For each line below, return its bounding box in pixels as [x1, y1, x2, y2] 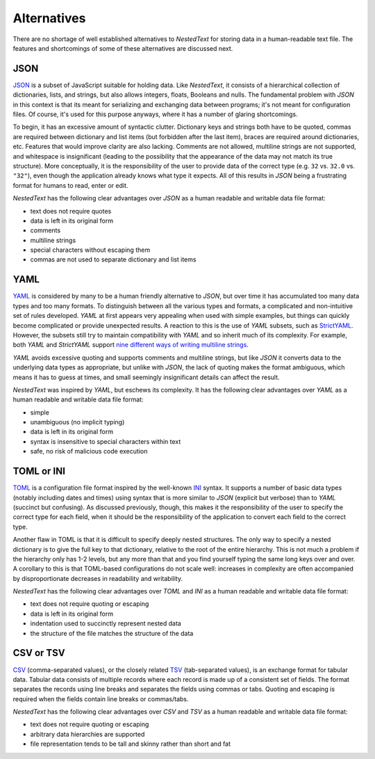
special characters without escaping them [30, 246, 151, 254]
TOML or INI [12, 465, 66, 477]
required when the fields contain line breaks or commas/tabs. [12, 694, 189, 703]
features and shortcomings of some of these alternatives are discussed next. [12, 44, 233, 52]
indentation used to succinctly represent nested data [30, 619, 182, 628]
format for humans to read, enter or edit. [12, 181, 128, 189]
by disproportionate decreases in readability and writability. [12, 574, 183, 582]
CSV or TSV [12, 647, 65, 659]
